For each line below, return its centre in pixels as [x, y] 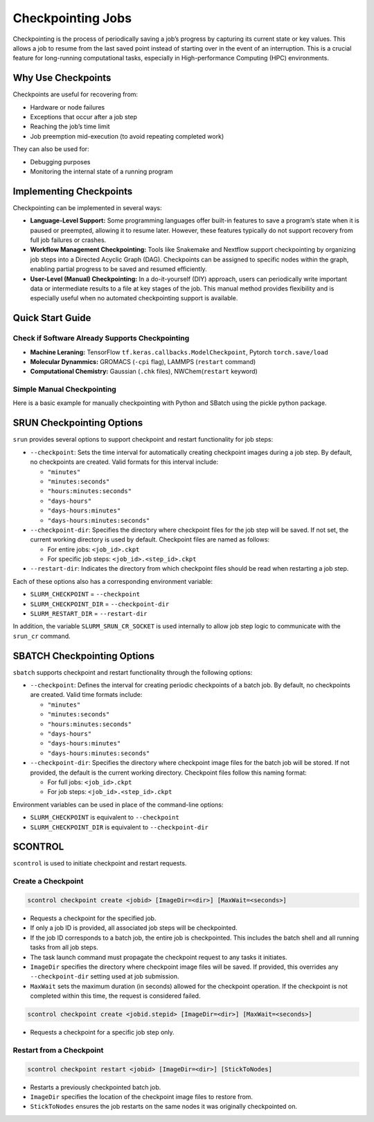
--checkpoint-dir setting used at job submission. [105, 976]
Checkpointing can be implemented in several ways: [87, 207]
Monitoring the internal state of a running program [101, 171]
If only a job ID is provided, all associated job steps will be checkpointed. [134, 928]
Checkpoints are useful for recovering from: [75, 94]
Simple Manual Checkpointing [65, 390]
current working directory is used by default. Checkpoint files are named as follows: [150, 540]
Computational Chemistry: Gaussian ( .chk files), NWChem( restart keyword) [144, 372]
